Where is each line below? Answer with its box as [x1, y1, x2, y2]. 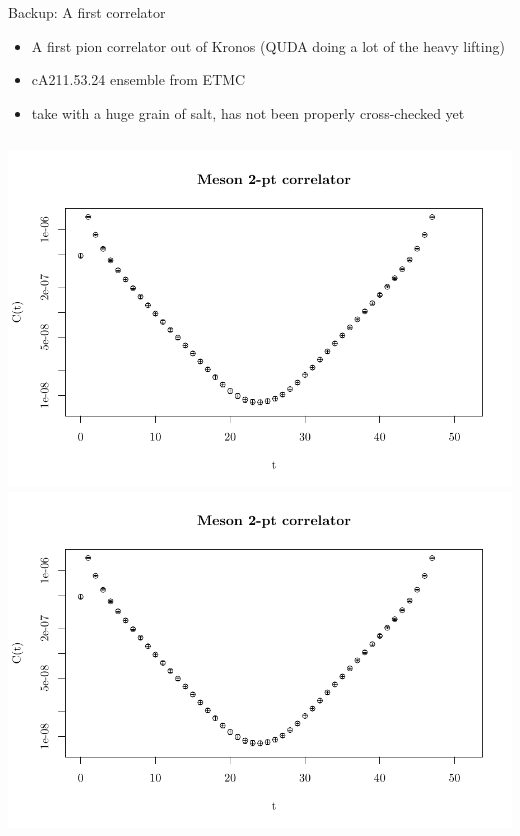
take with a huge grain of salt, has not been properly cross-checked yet [31, 102, 465, 123]
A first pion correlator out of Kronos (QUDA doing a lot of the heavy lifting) [31, 35, 505, 56]
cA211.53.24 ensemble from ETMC [31, 69, 246, 90]
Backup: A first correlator [8, 2, 166, 22]
